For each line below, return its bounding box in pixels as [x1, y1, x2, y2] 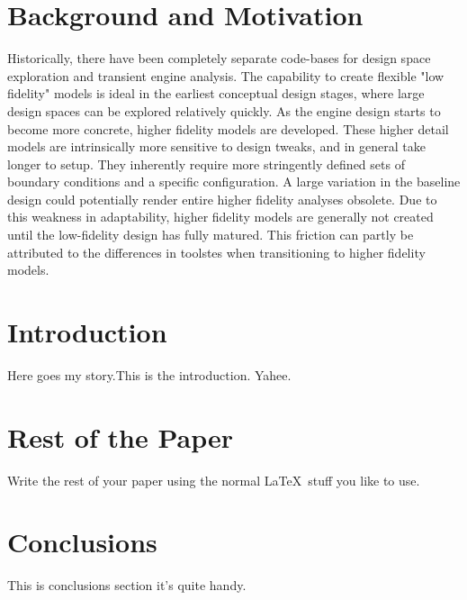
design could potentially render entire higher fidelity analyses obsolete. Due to [7, 189, 437, 208]
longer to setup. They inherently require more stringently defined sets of [7, 154, 405, 173]
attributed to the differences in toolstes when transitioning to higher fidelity [7, 242, 426, 261]
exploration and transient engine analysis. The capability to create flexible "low [7, 66, 445, 85]
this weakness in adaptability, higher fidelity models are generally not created [7, 207, 434, 226]
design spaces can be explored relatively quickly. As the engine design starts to [7, 101, 441, 120]
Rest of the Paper [7, 418, 233, 455]
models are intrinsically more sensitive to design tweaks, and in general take [7, 137, 426, 156]
